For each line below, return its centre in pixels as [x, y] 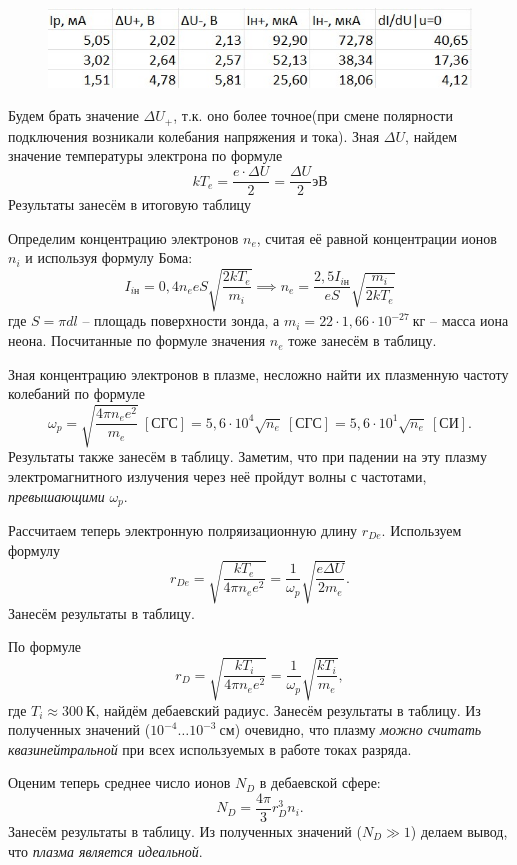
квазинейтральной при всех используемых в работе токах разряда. [210, 748]
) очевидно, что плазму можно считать [358, 729]
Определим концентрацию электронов [123, 237]
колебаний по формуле [77, 393]
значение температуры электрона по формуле [145, 155]
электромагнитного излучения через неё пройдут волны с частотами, [217, 475]
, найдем [431, 135]
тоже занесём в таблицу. [362, 340]
